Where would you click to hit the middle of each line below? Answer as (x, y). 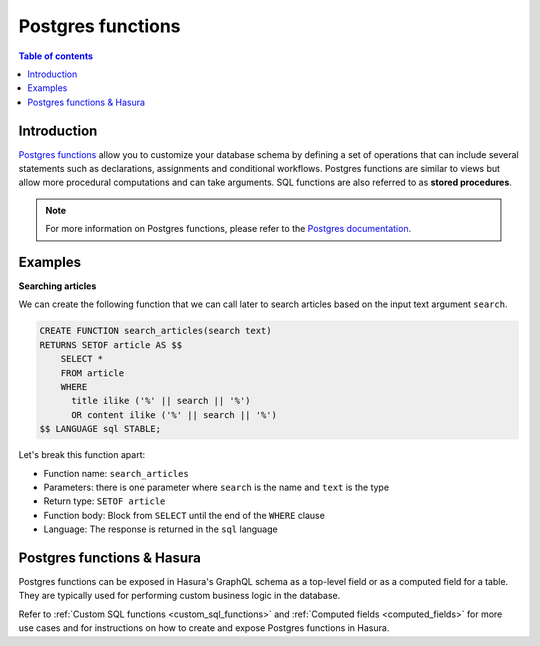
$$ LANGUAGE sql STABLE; (100, 429)
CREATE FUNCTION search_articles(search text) (155, 331)
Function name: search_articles (116, 473)
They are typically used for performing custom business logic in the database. (179, 596)
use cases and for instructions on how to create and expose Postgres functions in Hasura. (204, 628)
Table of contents (56, 56)
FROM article (92, 373)
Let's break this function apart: (81, 455)
